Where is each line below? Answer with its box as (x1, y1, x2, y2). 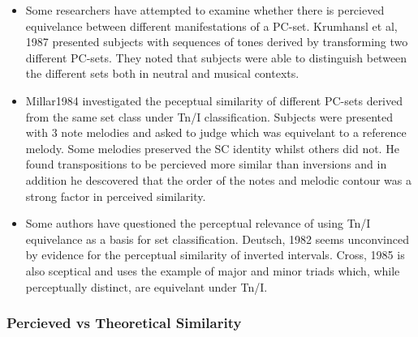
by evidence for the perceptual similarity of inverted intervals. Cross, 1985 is (25, 246, 405, 263)
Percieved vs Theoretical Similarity (6, 313, 242, 333)
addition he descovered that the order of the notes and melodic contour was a (25, 171, 412, 188)
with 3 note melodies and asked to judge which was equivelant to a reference (25, 124, 407, 141)
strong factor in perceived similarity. (25, 187, 206, 204)
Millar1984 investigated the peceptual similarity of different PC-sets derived (25, 92, 403, 109)
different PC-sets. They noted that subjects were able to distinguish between (25, 49, 407, 66)
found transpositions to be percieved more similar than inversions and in (25, 156, 387, 173)
